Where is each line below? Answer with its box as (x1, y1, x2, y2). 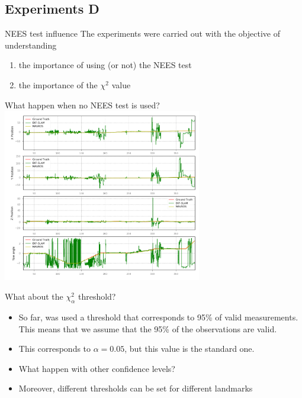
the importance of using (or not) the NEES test (18, 59, 192, 71)
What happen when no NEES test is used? (5, 98, 160, 111)
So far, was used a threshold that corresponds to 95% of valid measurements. (18, 310, 298, 323)
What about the (5, 290, 63, 303)
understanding (5, 38, 57, 51)
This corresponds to (18, 342, 91, 355)
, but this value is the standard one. (124, 342, 255, 355)
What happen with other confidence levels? (18, 362, 175, 374)
